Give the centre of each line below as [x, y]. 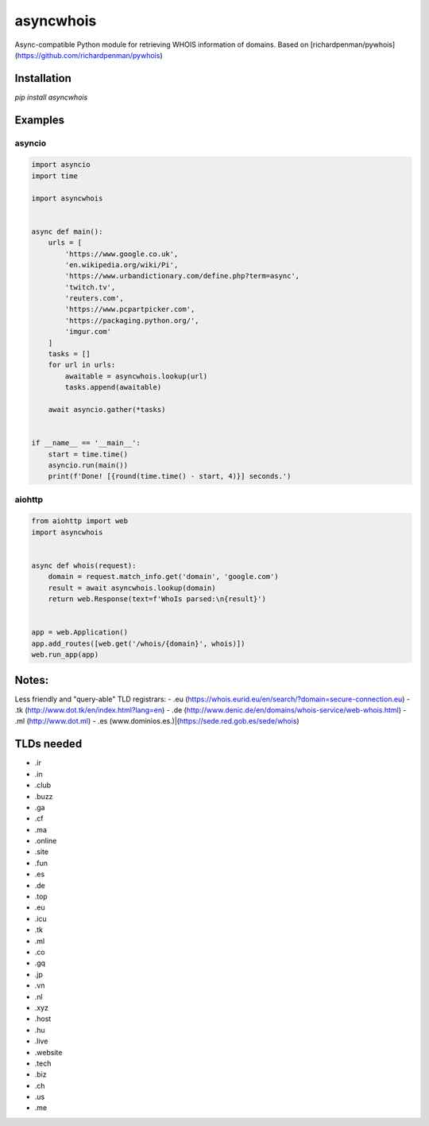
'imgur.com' [88, 332]
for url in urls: [82, 365]
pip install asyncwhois [51, 97]
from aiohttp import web [80, 521]
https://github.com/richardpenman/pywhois [89, 55]
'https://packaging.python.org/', [132, 320]
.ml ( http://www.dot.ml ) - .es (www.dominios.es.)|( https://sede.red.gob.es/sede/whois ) [157, 721]
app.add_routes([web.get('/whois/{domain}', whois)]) [138, 643]
